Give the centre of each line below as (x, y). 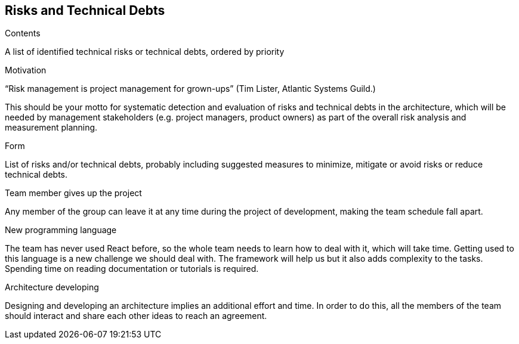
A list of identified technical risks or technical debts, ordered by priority (145, 52)
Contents (23, 33)
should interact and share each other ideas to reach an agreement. (136, 316)
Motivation (26, 70)
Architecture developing (52, 287)
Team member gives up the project (73, 193)
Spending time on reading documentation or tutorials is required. (132, 269)
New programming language (61, 230)
